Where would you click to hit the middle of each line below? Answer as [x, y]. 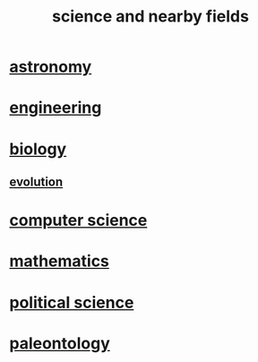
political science [72, 302]
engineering [56, 108]
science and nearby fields [150, 17]
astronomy [51, 67]
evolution [36, 181]
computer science [78, 220]
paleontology [60, 343]
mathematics [60, 261]
